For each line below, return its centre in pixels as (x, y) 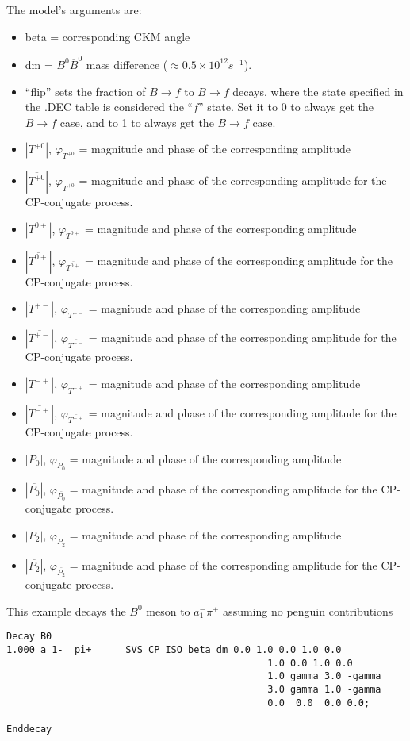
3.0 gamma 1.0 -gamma (324, 689)
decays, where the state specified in (318, 91)
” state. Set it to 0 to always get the (286, 107)
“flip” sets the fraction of (85, 91)
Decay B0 (29, 637)
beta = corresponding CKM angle (107, 36)
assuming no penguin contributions (308, 610)
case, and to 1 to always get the (137, 122)
